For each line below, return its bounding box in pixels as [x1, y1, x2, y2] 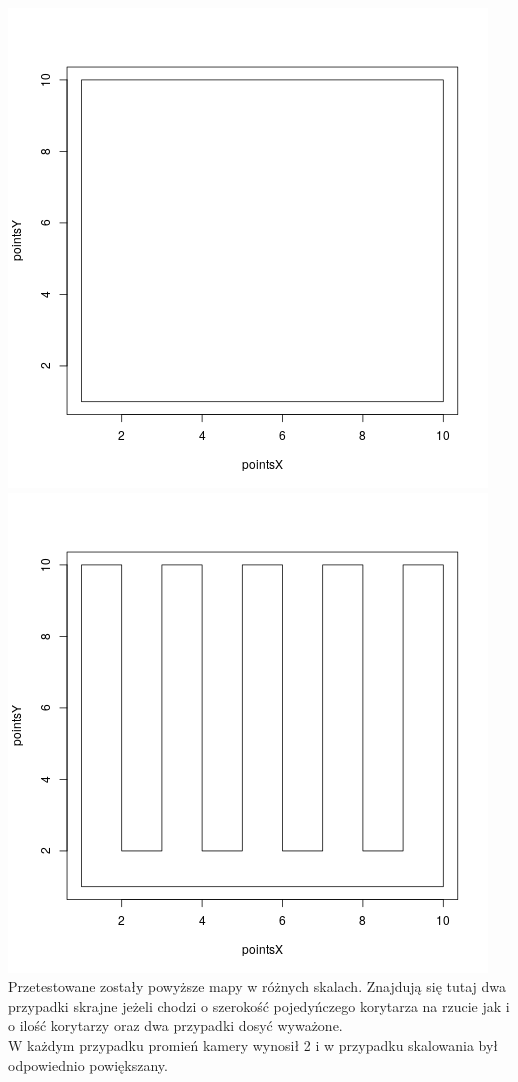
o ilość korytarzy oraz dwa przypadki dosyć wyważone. [8, 1015, 343, 1036]
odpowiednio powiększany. [8, 1054, 168, 1075]
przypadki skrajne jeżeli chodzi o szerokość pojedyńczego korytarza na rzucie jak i [8, 995, 510, 1016]
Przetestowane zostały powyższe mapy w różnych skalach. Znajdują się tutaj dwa [8, 976, 507, 997]
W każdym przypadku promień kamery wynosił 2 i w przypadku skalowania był [8, 1034, 499, 1055]
